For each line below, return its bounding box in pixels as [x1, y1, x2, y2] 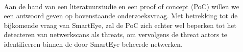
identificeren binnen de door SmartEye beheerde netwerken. [4, 39, 183, 49]
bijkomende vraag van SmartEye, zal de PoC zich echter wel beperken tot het [4, 20, 237, 30]
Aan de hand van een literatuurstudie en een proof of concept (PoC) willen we [4, 1, 239, 11]
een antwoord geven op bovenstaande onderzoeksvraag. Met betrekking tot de [4, 11, 238, 21]
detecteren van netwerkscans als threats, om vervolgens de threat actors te [4, 29, 227, 39]
